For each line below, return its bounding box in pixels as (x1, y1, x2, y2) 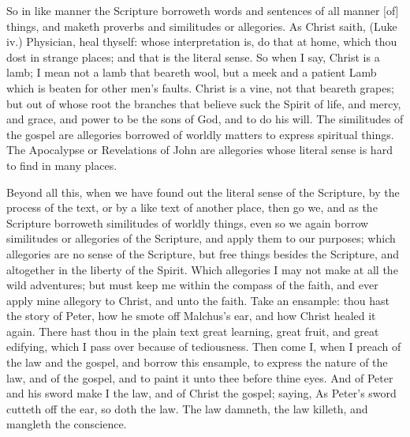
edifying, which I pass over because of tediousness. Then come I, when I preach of (6, 338, 401, 355)
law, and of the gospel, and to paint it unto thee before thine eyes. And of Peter (6, 369, 393, 386)
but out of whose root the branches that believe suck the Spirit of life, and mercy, (6, 95, 401, 111)
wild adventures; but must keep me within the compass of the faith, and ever (6, 277, 378, 293)
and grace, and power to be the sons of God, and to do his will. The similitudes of (6, 111, 404, 127)
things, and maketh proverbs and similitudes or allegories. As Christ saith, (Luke (6, 17, 397, 34)
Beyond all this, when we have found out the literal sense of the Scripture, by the (6, 183, 400, 200)
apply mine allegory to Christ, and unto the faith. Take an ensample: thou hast (6, 292, 390, 308)
